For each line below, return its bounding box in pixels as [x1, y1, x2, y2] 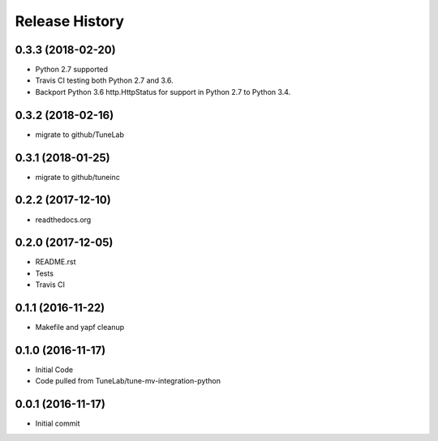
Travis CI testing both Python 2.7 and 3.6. [35, 75, 174, 85]
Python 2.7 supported [35, 65, 109, 75]
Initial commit [35, 418, 80, 429]
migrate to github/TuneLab [35, 130, 125, 139]
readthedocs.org [35, 215, 92, 225]
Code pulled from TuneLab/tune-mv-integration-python [35, 376, 221, 386]
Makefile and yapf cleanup [35, 323, 125, 332]
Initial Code [35, 365, 73, 375]
